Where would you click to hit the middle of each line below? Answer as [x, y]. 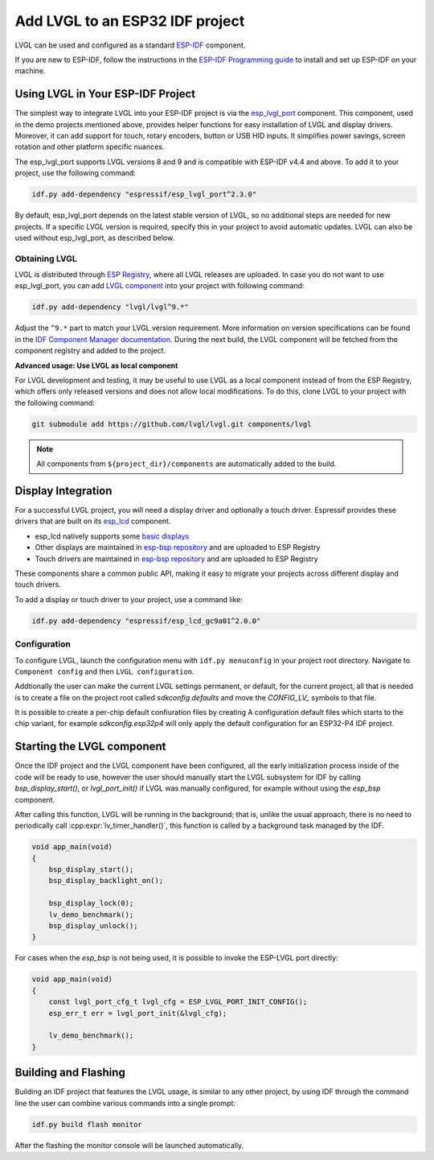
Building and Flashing [70, 1073]
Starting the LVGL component [90, 747]
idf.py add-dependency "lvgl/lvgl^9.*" [110, 307]
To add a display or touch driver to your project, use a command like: [129, 599]
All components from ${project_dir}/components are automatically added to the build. [186, 464]
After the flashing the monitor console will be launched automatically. [129, 1145]
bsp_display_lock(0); [91, 903]
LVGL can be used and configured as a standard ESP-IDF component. [130, 45]
